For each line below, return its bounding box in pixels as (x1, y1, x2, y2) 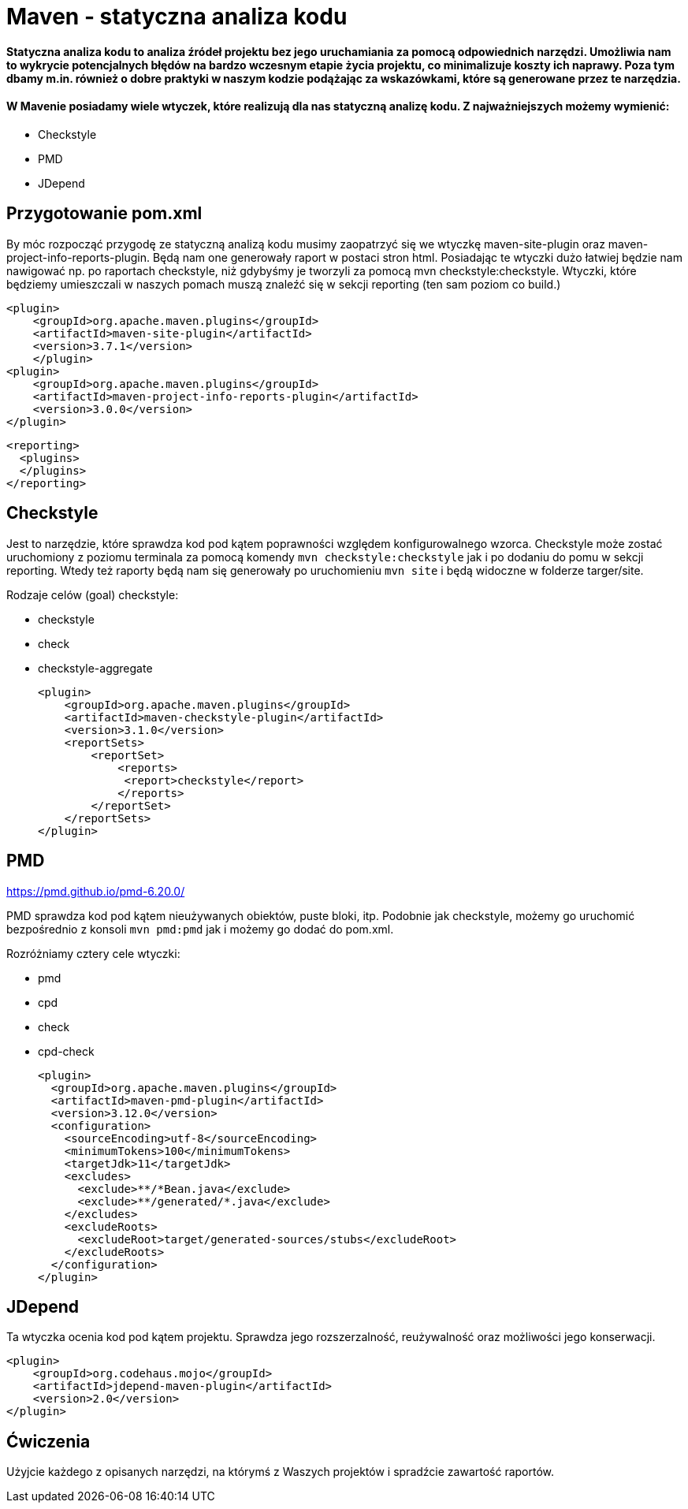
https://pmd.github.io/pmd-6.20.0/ (6, 884, 185, 898)
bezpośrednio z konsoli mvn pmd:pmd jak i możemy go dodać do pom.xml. (6, 922, 394, 936)
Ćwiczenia (6, 1431, 91, 1451)
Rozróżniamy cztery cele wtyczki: (6, 946, 180, 960)
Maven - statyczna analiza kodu (6, 3, 348, 30)
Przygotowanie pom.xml (6, 203, 203, 224)
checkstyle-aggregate (38, 661, 153, 675)
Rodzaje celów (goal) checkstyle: (6, 587, 179, 602)
